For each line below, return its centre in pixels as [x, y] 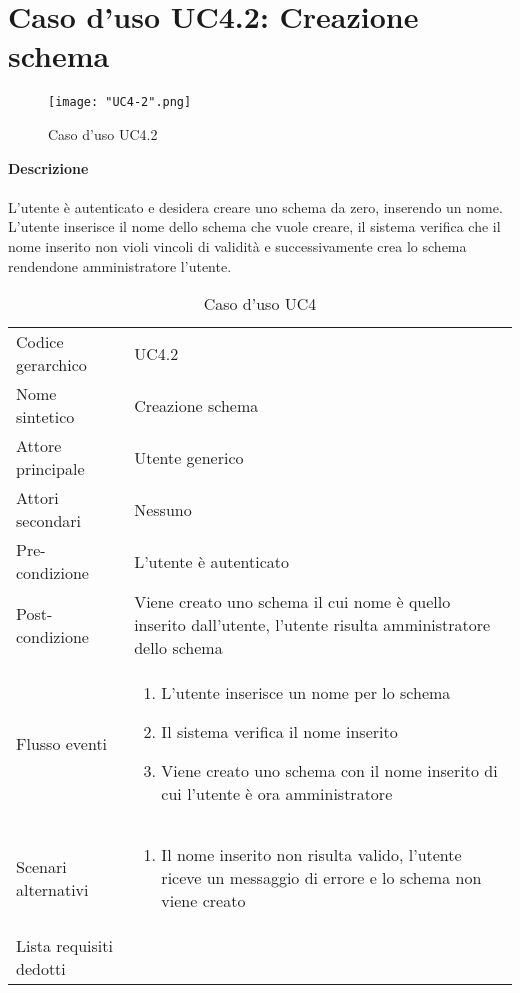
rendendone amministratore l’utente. [120, 265]
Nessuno [163, 509]
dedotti [41, 969]
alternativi [52, 889]
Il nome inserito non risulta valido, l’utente [311, 855]
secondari [49, 521]
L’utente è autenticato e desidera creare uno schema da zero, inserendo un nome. [255, 206]
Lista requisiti [64, 946]
